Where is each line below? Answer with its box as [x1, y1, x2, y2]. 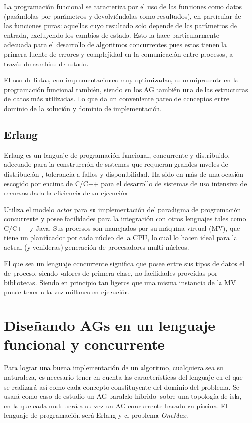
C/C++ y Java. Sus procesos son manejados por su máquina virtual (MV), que [4, 223, 240, 233]
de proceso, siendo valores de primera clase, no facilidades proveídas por [4, 268, 218, 278]
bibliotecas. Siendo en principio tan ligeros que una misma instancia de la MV [4, 277, 236, 287]
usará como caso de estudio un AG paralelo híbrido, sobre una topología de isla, [4, 391, 242, 401]
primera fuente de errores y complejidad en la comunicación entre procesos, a [4, 49, 233, 59]
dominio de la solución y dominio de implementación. [4, 103, 162, 113]
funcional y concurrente [4, 334, 165, 354]
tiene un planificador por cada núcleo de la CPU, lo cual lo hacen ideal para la [4, 232, 237, 243]
